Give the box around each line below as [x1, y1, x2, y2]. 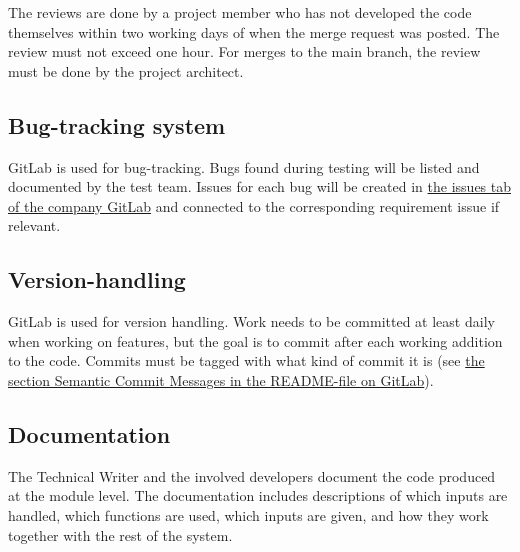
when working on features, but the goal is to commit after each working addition [8, 330, 503, 351]
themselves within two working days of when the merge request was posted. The [8, 21, 500, 42]
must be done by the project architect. [8, 60, 244, 81]
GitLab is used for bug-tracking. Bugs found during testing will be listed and [8, 156, 480, 177]
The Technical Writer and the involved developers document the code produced [8, 465, 496, 486]
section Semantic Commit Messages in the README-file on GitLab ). [8, 369, 434, 390]
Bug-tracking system [8, 109, 226, 140]
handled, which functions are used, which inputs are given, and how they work [8, 504, 489, 525]
